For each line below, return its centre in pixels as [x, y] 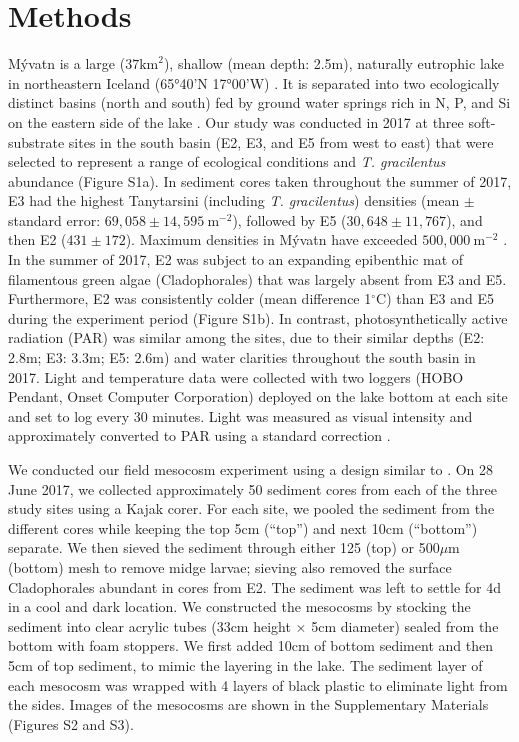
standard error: [54, 219]
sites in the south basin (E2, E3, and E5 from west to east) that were [281, 141]
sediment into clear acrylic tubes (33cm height [149, 625]
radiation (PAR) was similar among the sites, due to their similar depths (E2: [246, 337]
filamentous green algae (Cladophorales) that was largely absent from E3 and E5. [257, 278]
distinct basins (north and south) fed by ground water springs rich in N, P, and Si [259, 102]
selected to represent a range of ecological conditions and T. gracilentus [227, 161]
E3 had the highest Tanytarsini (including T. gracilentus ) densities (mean [234, 200]
